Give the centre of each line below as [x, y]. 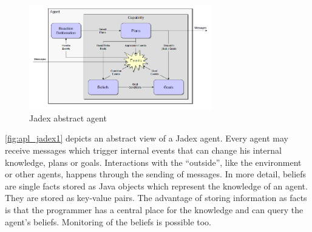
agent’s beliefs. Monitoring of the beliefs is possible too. [108, 221]
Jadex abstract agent [68, 118]
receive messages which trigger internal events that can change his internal [143, 150]
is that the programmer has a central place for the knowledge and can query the [154, 209]
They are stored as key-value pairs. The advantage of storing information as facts [156, 198]
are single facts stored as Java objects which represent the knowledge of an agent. [156, 186]
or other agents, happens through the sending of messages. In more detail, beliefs [156, 174]
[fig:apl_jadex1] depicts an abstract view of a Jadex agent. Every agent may [147, 138]
